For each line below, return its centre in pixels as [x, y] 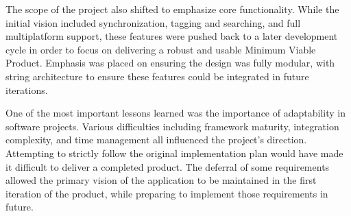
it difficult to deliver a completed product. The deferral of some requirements [168, 166]
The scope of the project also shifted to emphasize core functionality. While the [172, 9]
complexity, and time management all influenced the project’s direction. [156, 140]
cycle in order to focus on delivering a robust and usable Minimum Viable [161, 49]
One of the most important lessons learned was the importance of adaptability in [175, 113]
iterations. [27, 89]
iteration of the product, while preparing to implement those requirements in [167, 193]
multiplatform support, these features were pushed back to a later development [172, 36]
